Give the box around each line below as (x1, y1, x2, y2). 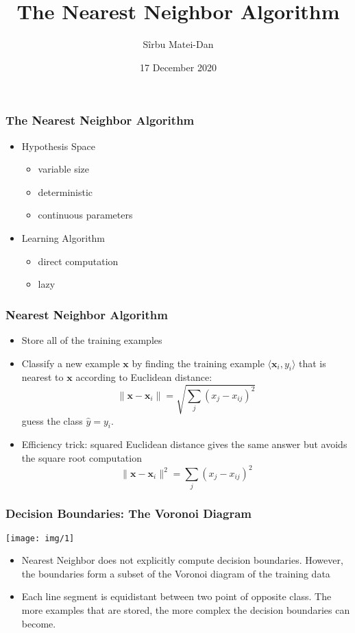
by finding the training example (132, 356, 265, 370)
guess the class (21, 413, 83, 427)
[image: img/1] (5, 533, 75, 543)
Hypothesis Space (21, 138, 95, 153)
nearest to (21, 370, 64, 384)
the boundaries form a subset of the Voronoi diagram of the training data (21, 566, 330, 580)
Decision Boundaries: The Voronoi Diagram (5, 505, 252, 522)
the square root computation (21, 450, 142, 464)
